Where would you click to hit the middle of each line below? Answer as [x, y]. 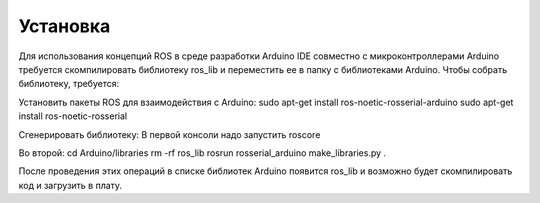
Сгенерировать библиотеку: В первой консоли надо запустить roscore [169, 134]
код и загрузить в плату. [70, 185]
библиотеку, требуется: [69, 84]
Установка [64, 26]
